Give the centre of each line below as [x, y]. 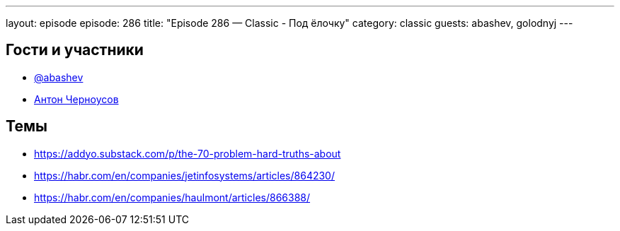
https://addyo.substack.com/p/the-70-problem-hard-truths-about [188, 153]
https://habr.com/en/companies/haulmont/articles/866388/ [172, 197]
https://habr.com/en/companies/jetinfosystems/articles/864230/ [184, 175]
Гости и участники [75, 50]
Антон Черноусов [76, 99]
